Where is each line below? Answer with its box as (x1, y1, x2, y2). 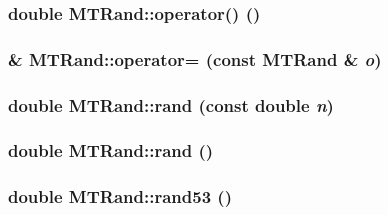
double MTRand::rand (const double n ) (8, 92, 334, 117)
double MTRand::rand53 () (8, 184, 232, 209)
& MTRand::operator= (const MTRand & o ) (8, 46, 382, 71)
